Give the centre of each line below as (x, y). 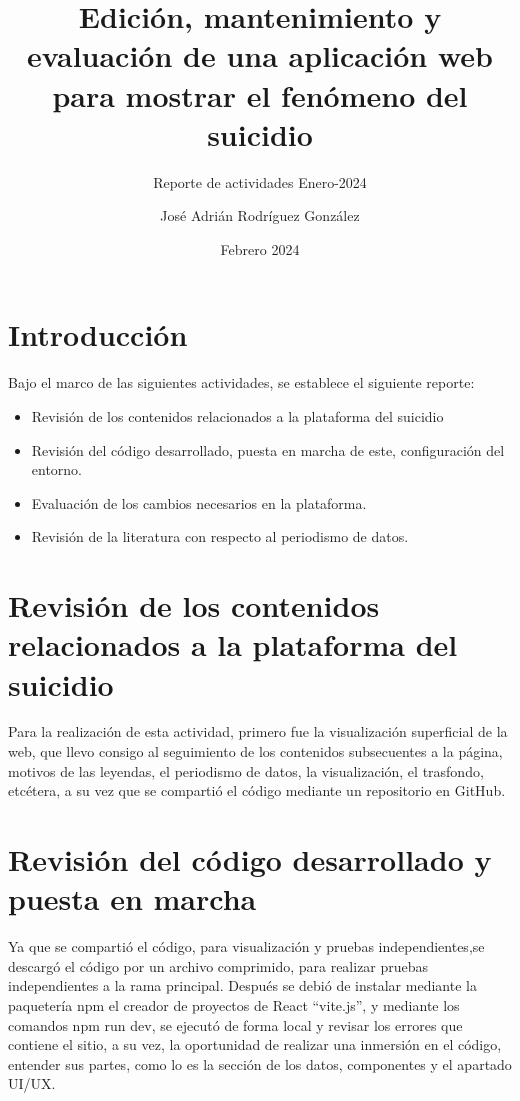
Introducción (98, 334)
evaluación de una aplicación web (260, 55)
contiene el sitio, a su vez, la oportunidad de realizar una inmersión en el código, (255, 1044)
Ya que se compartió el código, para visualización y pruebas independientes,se (246, 946)
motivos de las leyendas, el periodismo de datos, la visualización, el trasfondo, (246, 770)
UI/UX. (32, 1083)
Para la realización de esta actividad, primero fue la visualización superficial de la (258, 731)
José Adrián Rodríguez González (260, 215)
